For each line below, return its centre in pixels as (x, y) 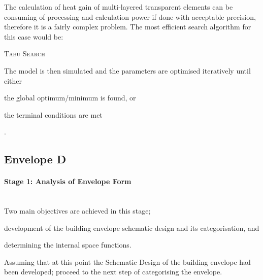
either (13, 80)
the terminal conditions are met (53, 114)
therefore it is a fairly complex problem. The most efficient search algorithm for (128, 27)
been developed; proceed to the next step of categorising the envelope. (113, 272)
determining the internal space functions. (68, 245)
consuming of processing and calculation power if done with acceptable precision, (130, 16)
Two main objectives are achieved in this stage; (77, 211)
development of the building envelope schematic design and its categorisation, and (132, 228)
